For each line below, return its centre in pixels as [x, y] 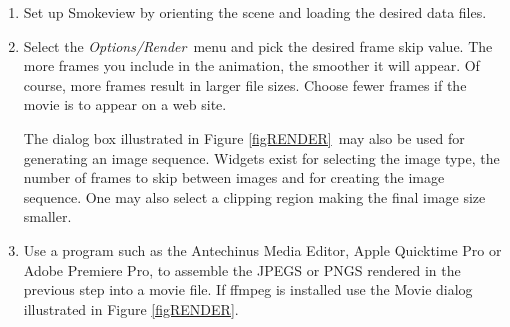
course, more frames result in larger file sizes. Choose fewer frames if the [245, 84]
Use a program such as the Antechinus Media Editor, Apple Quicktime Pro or [262, 249]
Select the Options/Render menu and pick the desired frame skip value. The [258, 45]
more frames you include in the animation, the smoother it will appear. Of [251, 65]
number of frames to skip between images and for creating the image [234, 177]
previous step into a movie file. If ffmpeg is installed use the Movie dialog [248, 289]
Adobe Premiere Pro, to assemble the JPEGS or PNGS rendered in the [242, 269]
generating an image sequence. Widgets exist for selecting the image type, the [261, 157]
